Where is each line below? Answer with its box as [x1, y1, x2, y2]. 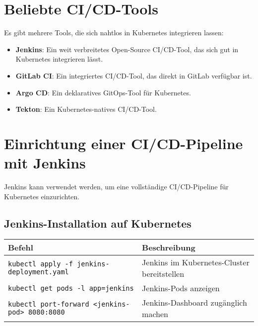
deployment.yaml [8, 268, 69, 276]
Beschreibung [142, 242, 195, 253]
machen [142, 308, 168, 320]
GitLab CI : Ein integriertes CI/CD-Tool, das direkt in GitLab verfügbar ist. [15, 70, 252, 81]
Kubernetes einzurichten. [4, 191, 80, 201]
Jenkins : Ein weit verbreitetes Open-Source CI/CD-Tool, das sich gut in [15, 44, 239, 54]
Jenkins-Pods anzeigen [142, 282, 220, 294]
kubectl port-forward [8, 300, 89, 309]
